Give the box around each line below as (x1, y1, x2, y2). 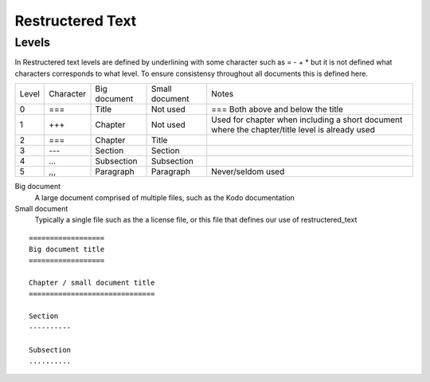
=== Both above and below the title (211, 104, 344, 115)
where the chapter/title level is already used (211, 124, 376, 136)
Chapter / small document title (29, 278, 155, 287)
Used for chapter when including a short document (211, 114, 403, 125)
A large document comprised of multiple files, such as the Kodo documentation (34, 192, 295, 203)
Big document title (29, 245, 105, 254)
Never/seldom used (211, 166, 285, 177)
